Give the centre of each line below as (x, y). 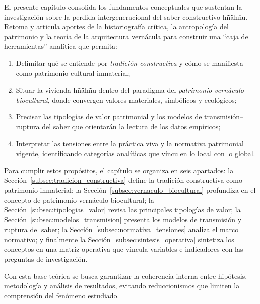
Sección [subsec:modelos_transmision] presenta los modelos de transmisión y (123, 219)
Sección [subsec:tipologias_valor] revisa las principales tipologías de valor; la (122, 210)
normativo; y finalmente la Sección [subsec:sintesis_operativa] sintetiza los (119, 239)
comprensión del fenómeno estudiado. (62, 295)
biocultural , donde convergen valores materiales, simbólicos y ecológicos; (126, 99)
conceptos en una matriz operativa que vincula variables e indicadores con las (124, 249)
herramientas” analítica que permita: (61, 46)
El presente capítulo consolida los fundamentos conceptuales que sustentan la (123, 7)
